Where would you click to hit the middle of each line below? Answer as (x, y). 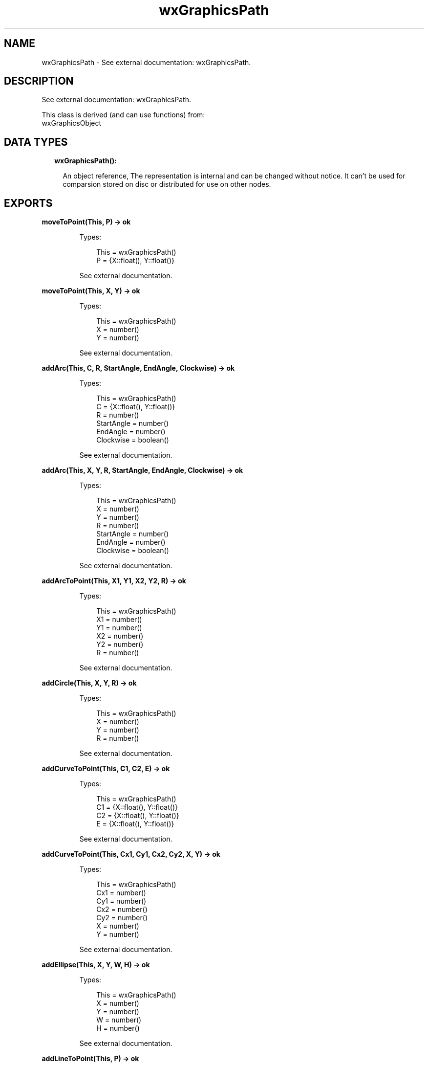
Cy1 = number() (121, 901)
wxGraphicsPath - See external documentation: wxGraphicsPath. (146, 62)
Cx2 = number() (122, 910)
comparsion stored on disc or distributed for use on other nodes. (167, 184)
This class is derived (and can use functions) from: (123, 115)
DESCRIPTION (39, 81)
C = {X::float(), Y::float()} (136, 407)
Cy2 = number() (122, 918)
